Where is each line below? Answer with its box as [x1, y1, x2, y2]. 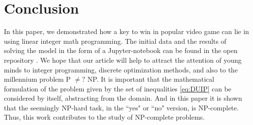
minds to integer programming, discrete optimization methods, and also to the [4, 64, 238, 74]
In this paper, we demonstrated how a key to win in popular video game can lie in [4, 26, 249, 36]
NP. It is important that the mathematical [87, 74, 215, 84]
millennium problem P [4, 74, 71, 84]
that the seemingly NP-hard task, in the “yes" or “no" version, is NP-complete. [4, 102, 239, 112]
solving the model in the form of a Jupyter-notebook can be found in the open [4, 45, 238, 55]
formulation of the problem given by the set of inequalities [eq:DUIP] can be [4, 83, 232, 93]
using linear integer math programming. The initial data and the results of [4, 36, 227, 46]
